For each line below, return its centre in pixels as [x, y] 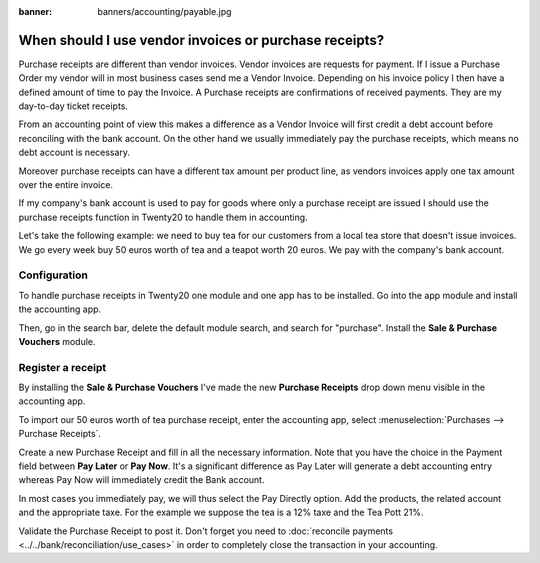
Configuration [53, 275]
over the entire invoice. [66, 185]
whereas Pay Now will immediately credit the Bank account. [141, 480]
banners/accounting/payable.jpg [164, 11]
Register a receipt [62, 367]
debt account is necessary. [74, 152]
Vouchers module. [57, 341]
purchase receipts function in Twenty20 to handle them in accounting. [163, 217]
